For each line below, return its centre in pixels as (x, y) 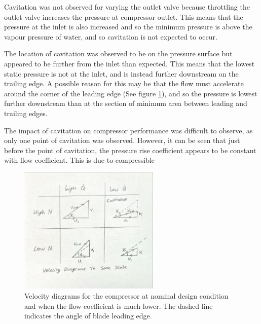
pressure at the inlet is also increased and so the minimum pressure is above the (128, 27)
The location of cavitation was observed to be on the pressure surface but (118, 53)
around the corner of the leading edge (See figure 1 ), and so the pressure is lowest (131, 93)
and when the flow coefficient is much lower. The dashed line (119, 305)
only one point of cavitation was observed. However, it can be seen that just (122, 140)
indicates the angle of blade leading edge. (88, 316)
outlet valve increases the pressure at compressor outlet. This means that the (124, 16)
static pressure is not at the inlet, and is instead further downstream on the (121, 73)
